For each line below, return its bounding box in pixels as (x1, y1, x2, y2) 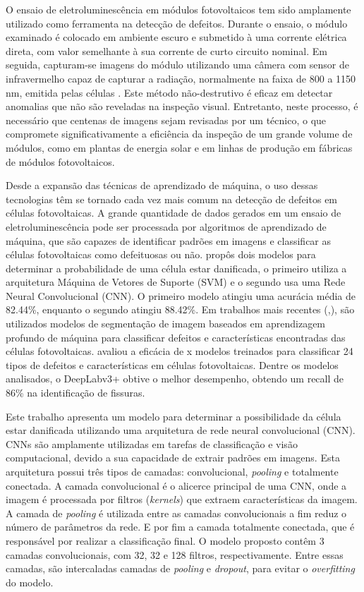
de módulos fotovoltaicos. (6, 154, 115, 169)
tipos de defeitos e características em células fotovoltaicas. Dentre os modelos (6, 357, 339, 372)
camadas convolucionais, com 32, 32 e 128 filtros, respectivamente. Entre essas (6, 547, 344, 562)
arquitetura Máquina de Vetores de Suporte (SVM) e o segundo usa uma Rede (6, 274, 346, 289)
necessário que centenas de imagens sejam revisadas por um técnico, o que (6, 112, 327, 127)
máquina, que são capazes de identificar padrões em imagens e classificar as (6, 233, 332, 248)
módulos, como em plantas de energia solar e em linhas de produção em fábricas (6, 140, 353, 155)
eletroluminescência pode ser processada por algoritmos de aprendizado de (6, 219, 327, 234)
